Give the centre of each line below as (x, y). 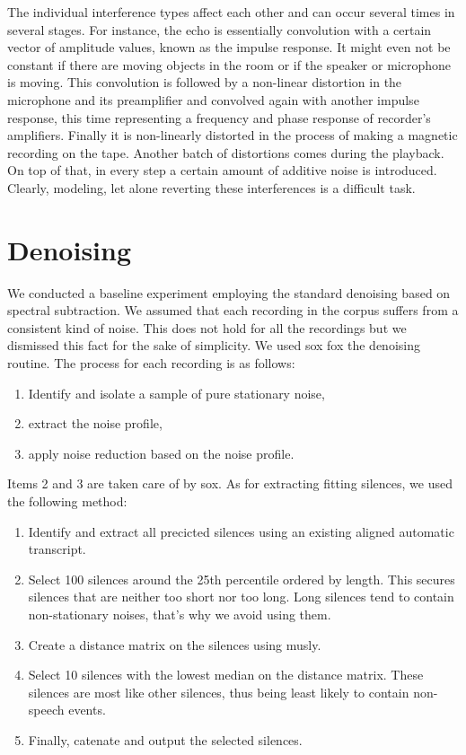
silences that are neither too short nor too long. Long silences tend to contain (241, 597)
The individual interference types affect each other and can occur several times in (231, 12)
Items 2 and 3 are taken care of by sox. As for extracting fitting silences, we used (230, 483)
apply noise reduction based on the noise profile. (161, 453)
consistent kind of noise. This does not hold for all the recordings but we (207, 327)
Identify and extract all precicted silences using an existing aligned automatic (241, 531)
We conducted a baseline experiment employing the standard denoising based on (229, 292)
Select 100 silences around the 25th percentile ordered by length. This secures (242, 579)
